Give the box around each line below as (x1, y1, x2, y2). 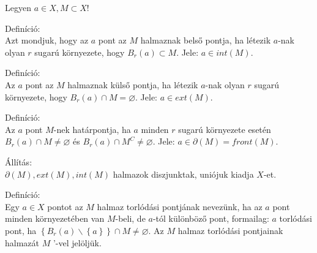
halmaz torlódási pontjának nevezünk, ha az (97, 200, 263, 213)
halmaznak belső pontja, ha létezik (140, 34, 271, 47)
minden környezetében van (5, 212, 105, 225)
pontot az (47, 200, 83, 213)
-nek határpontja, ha (53, 123, 131, 135)
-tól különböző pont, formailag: (152, 212, 269, 225)
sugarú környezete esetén (178, 123, 271, 135)
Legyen (5, 1, 31, 13)
